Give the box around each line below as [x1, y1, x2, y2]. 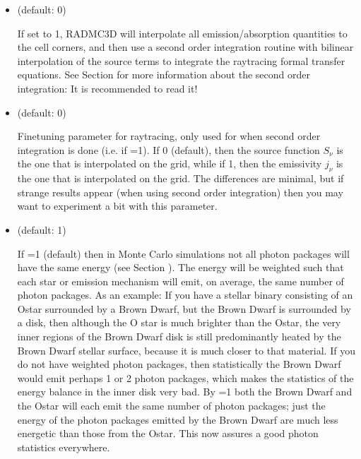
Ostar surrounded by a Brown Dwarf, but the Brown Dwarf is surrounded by [17, 301, 351, 316]
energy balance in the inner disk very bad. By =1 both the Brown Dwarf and [17, 384, 353, 399]
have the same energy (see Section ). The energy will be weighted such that [17, 260, 344, 275]
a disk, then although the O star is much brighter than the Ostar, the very [17, 315, 341, 330]
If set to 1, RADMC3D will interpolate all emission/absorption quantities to [17, 25, 348, 40]
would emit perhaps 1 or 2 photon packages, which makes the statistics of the [17, 370, 354, 385]
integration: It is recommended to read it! [17, 81, 198, 95]
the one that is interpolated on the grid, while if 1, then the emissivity [17, 156, 322, 171]
